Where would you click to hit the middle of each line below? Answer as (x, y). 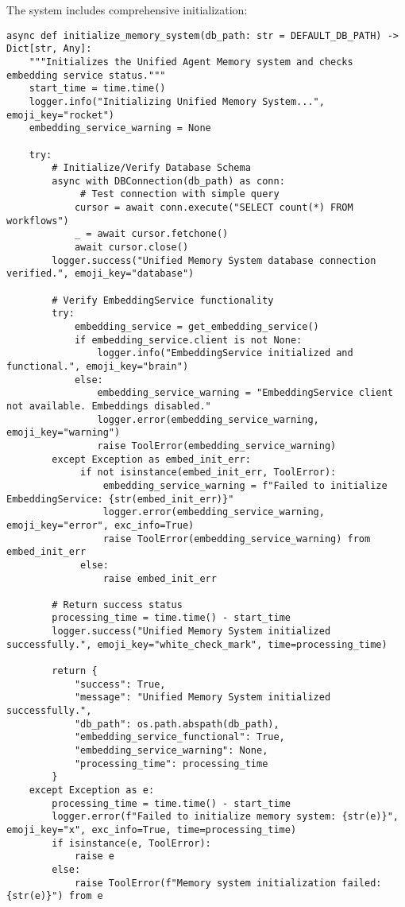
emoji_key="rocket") (61, 115)
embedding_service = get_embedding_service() (197, 327)
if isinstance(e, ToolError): (131, 843)
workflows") (38, 221)
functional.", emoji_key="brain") (98, 366)
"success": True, (120, 684)
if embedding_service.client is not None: (188, 340)
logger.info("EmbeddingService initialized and (225, 353)
